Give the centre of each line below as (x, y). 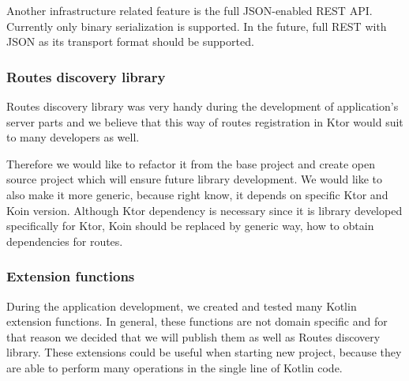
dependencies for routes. (65, 241)
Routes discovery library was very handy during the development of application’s (203, 106)
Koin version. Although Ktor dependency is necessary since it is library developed (204, 210)
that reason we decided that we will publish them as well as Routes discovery (193, 336)
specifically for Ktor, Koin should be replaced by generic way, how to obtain (190, 226)
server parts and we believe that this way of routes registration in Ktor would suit (205, 121)
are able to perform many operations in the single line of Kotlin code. (174, 367)
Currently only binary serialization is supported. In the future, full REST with (197, 26)
